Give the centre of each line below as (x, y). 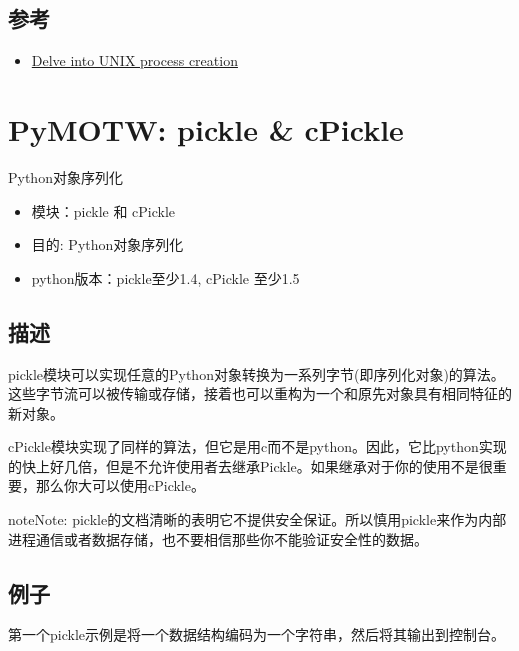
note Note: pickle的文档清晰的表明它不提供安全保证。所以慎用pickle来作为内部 (257, 519)
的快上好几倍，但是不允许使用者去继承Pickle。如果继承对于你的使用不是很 (250, 465)
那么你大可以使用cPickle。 (120, 485)
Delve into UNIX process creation (134, 60)
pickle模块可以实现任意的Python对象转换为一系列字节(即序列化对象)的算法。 (256, 373)
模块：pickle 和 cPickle (103, 210)
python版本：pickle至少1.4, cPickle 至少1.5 (165, 277)
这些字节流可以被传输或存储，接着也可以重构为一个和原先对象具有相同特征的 (260, 393)
